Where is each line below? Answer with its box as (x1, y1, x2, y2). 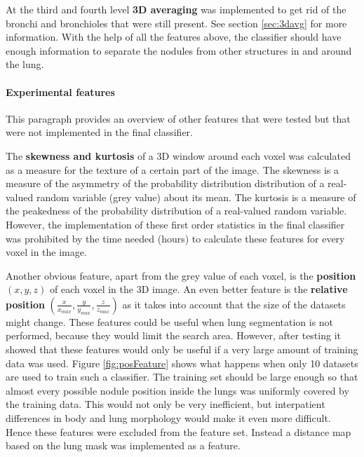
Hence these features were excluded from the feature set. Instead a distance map (6, 424, 351, 439)
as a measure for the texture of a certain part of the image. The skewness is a (6, 162, 339, 177)
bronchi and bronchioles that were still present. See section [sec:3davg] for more (6, 15, 347, 30)
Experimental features (6, 84, 115, 99)
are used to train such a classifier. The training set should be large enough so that (6, 369, 358, 384)
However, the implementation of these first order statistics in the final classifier (6, 217, 345, 231)
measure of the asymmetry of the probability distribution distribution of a (6, 176, 325, 191)
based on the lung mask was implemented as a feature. (6, 438, 241, 453)
